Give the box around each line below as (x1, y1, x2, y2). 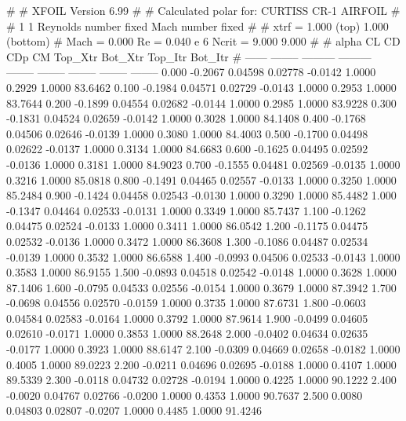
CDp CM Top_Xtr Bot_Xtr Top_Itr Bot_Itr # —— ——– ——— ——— (6, 48, 372, 64)
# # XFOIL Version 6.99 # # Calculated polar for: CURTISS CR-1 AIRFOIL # (6, 2, 401, 18)
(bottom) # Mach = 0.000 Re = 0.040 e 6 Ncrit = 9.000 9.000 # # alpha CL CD (6, 33, 401, 49)
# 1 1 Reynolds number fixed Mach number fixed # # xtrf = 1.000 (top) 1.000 (6, 17, 389, 34)
